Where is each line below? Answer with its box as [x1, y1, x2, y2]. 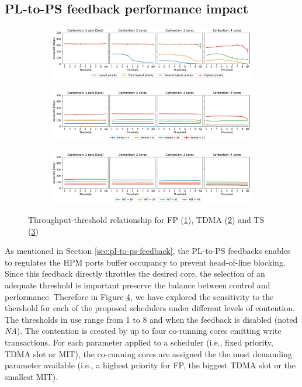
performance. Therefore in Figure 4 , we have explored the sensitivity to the [5, 290, 274, 302]
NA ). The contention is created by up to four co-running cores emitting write [5, 325, 282, 337]
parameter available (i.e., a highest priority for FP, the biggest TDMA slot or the [5, 359, 296, 371]
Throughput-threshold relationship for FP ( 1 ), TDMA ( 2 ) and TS [28, 214, 265, 226]
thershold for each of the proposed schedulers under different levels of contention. [5, 302, 295, 314]
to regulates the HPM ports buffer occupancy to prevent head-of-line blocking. [5, 256, 286, 268]
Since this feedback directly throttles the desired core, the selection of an [5, 267, 265, 280]
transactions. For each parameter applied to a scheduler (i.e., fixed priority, [5, 336, 273, 348]
